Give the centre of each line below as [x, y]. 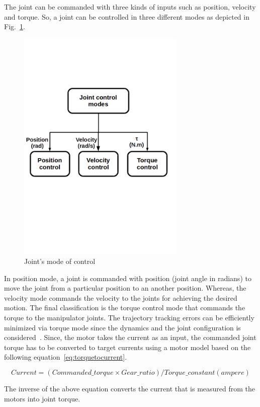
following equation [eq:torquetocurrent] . [66, 357]
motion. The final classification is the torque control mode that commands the [125, 308]
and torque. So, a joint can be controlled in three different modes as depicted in [127, 16]
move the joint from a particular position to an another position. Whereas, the [125, 288]
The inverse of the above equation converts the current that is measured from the [130, 388]
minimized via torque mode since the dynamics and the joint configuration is [122, 327]
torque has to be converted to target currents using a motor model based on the [127, 347]
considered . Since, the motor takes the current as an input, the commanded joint [130, 337]
